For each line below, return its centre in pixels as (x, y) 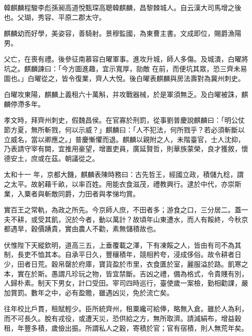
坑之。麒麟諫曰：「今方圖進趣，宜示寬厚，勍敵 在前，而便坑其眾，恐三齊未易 (126, 68)
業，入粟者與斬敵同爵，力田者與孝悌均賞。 (72, 193)
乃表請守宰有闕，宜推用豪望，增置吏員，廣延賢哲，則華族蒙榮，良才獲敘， (123, 149)
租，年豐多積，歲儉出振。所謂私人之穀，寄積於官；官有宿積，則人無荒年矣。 (126, 328)
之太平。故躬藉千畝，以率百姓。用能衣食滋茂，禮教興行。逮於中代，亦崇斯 (123, 184)
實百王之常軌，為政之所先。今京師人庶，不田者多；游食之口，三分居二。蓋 (123, 210)
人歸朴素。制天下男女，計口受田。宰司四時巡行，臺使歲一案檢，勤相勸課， (123, 283)
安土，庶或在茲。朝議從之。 (55, 158)
